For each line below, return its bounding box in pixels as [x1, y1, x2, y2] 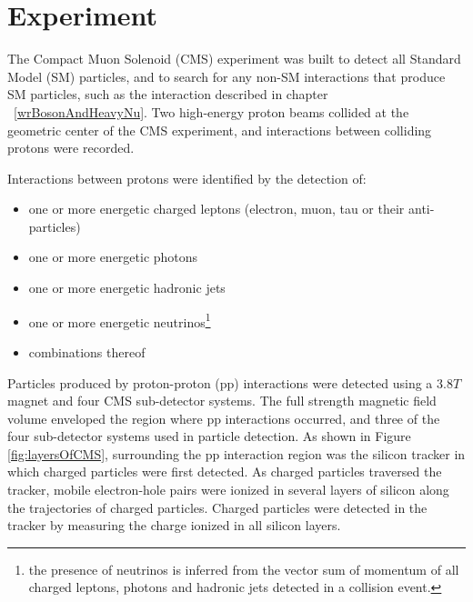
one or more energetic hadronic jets [28, 278, 226, 297]
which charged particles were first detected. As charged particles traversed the [7, 462, 442, 481]
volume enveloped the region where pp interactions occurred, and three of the [7, 408, 440, 427]
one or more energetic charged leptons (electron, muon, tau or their [28, 199, 405, 218]
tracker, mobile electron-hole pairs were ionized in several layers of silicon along [7, 480, 449, 499]
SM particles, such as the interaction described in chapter [7, 85, 328, 104]
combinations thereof [28, 342, 146, 361]
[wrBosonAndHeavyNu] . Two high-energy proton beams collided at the [14, 102, 409, 121]
